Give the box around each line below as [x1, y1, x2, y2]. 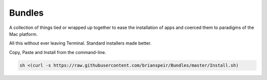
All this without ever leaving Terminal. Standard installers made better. [9, 40, 152, 46]
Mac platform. [9, 31, 38, 37]
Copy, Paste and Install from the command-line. [9, 49, 106, 55]
